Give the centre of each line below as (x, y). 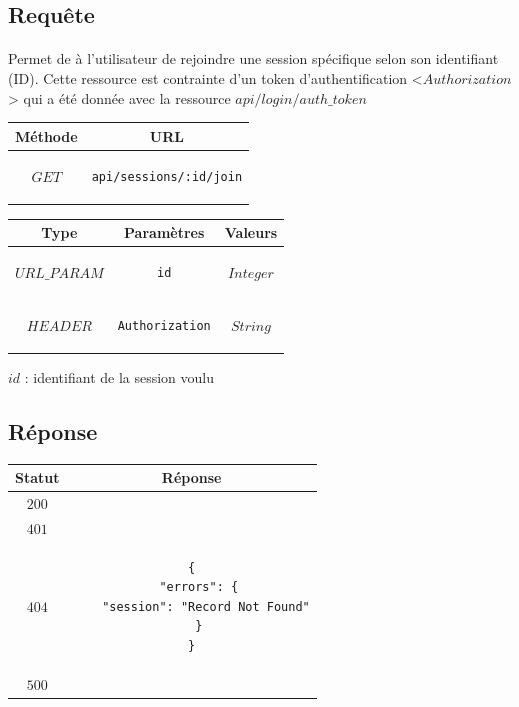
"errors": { (199, 587)
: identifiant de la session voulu (119, 376)
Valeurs (251, 232)
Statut (37, 477)
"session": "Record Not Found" (206, 606)
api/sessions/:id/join (167, 176)
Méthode (46, 135)
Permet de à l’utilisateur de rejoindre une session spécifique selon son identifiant (253, 58)
